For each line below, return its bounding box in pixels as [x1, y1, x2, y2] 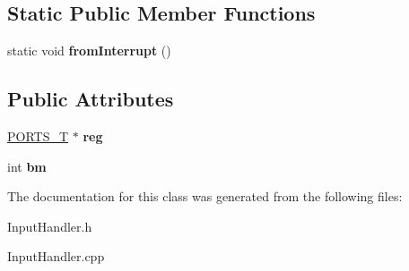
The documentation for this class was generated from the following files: [7, 187, 403, 206]
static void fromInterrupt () [7, 41, 171, 60]
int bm [7, 157, 47, 175]
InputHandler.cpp [7, 247, 105, 266]
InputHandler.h [7, 216, 92, 235]
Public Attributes [7, 85, 174, 113]
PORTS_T [7, 127, 69, 145]
